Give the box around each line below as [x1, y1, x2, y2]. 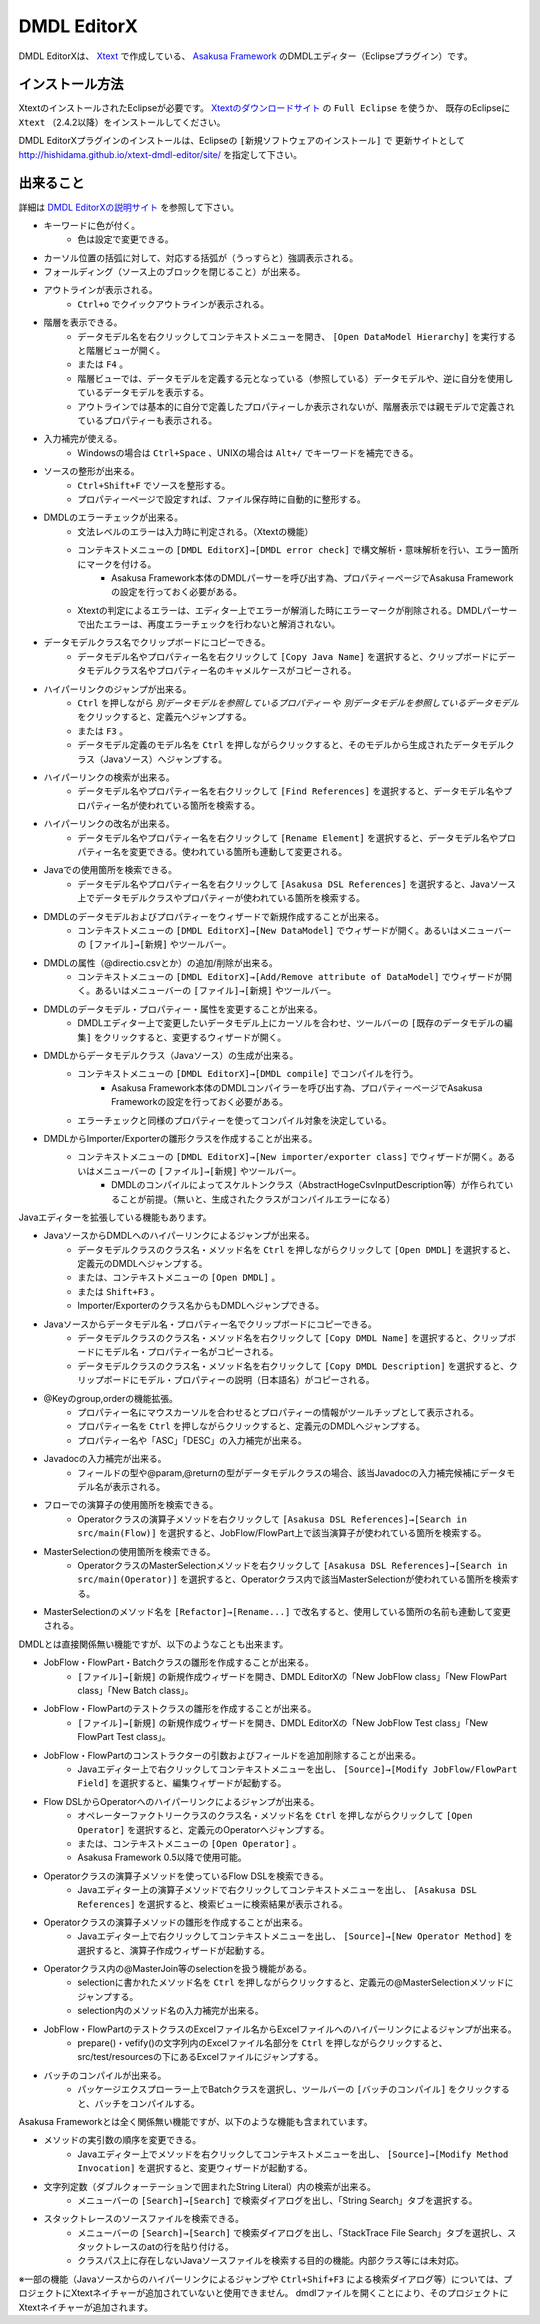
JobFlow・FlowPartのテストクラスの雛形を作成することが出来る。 [43, 1703, 317, 1715]
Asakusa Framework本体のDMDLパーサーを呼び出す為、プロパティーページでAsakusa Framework [111, 571, 514, 584]
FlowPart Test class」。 [77, 1731, 172, 1743]
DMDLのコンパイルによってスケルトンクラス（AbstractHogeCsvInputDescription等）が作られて [111, 1179, 505, 1191]
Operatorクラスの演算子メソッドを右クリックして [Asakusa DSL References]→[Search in [77, 1513, 467, 1525]
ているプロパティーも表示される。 [77, 415, 218, 426]
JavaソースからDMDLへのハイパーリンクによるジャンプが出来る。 [43, 1230, 315, 1242]
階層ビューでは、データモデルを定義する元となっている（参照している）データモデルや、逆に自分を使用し [77, 372, 514, 384]
